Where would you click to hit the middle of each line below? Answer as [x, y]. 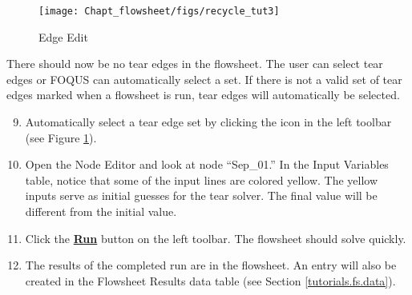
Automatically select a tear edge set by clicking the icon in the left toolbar [208, 122]
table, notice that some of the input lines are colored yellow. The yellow [202, 179]
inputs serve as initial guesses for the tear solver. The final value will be [201, 195]
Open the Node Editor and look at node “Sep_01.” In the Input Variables [207, 164]
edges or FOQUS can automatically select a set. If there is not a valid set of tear [204, 79]
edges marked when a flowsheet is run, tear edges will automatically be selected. [203, 95]
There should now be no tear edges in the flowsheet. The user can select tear [195, 64]
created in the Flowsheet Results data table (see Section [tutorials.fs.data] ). [210, 280]
